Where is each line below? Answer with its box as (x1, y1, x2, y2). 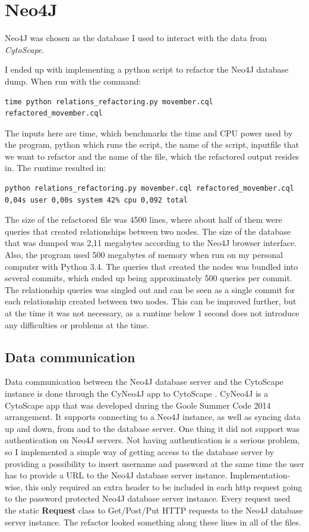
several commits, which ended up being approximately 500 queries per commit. (5, 272, 292, 284)
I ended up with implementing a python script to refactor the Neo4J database (5, 63, 289, 76)
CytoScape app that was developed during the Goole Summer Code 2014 (5, 399, 271, 411)
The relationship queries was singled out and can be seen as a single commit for (5, 283, 295, 295)
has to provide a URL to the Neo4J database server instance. (5, 469, 228, 481)
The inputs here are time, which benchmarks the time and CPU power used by (5, 126, 293, 139)
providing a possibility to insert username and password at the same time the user (5, 457, 305, 469)
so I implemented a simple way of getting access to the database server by (5, 445, 275, 458)
